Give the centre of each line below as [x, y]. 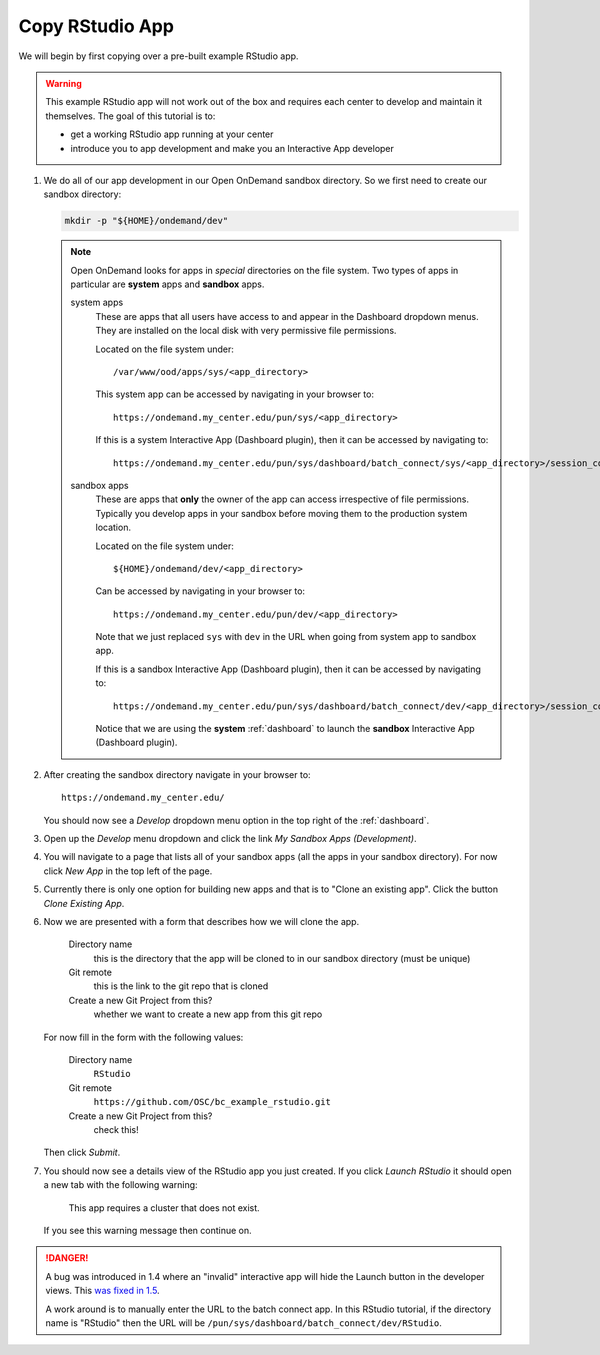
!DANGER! [67, 1258]
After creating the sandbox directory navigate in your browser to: [177, 774]
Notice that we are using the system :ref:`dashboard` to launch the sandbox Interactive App [285, 729]
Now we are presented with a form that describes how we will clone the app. [201, 921]
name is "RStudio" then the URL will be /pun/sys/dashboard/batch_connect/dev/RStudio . [243, 1322]
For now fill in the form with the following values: [143, 1037]
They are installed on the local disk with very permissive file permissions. [246, 331]
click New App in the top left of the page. [128, 871]
